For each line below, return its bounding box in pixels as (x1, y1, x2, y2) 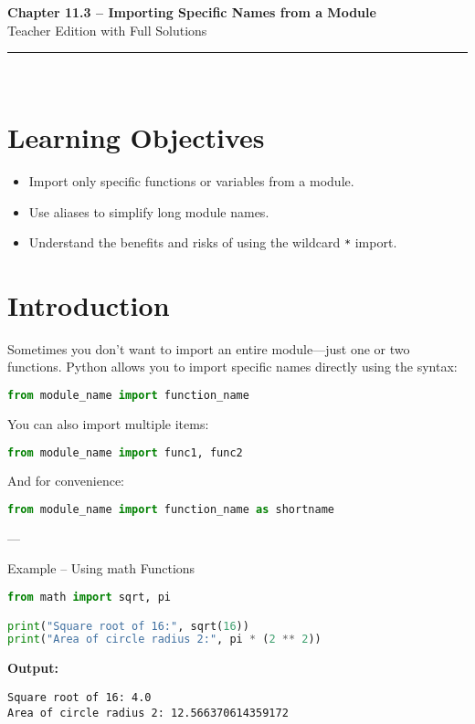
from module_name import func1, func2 (7, 446, 243, 459)
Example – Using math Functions (7, 559, 195, 578)
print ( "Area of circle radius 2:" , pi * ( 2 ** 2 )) (7, 633, 322, 646)
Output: (7, 658, 58, 677)
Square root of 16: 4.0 (7, 690, 152, 704)
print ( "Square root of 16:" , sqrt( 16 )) (7, 619, 249, 633)
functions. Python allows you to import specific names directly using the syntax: (7, 357, 458, 376)
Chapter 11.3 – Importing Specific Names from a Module (7, 3, 376, 21)
